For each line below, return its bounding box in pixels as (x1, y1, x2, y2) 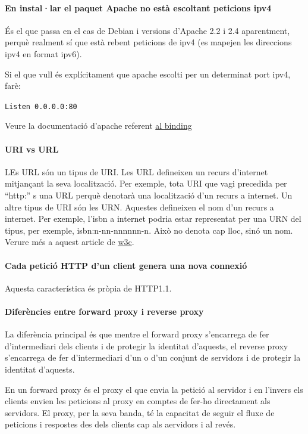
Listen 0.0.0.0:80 (5, 102, 77, 111)
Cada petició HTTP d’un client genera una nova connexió (5, 259, 247, 271)
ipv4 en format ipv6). (5, 47, 82, 60)
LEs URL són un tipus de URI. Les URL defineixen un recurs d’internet (5, 165, 268, 178)
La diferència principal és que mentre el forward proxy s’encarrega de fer (5, 328, 269, 340)
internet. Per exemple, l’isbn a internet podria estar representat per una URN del (5, 212, 301, 225)
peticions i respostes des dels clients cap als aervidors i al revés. (5, 418, 236, 430)
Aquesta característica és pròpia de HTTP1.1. (5, 281, 172, 294)
